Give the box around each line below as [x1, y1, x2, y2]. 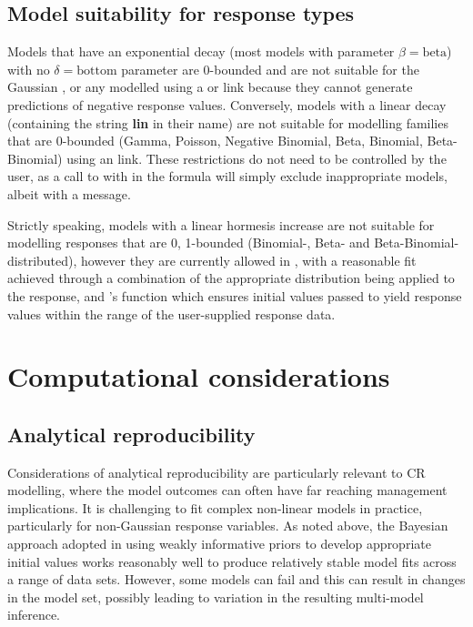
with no [7, 59, 50, 78]
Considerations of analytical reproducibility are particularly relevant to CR [7, 462, 426, 481]
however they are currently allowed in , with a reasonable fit [81, 250, 417, 269]
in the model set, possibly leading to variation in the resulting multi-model [7, 587, 424, 606]
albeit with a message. [7, 184, 131, 203]
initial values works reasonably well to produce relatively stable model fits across [7, 551, 457, 571]
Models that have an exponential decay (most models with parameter [7, 42, 395, 61]
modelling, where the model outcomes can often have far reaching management [7, 480, 448, 500]
